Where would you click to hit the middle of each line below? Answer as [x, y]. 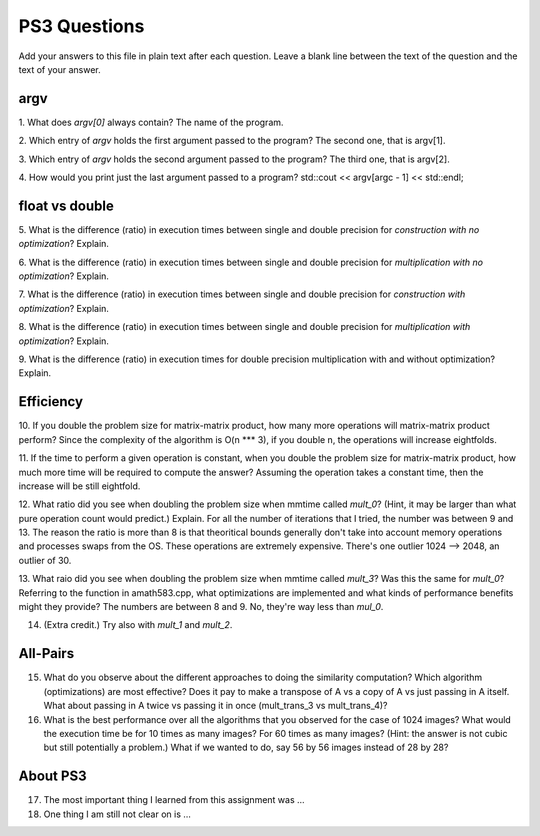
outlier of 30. [45, 560]
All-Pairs [46, 653]
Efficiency [51, 401]
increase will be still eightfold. [79, 486]
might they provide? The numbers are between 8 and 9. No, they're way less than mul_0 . [201, 607]
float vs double [66, 205]
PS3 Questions [81, 26]
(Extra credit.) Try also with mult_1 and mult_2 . [138, 625]
